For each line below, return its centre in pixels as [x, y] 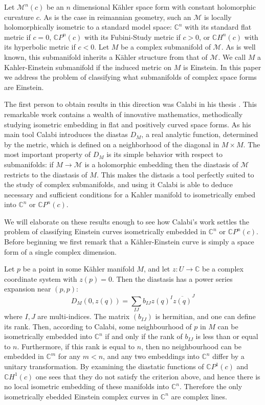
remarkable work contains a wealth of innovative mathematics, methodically [124, 114]
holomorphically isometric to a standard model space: [88, 27]
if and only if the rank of [144, 336]
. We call [232, 57]
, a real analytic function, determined [200, 134]
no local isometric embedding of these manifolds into [87, 386]
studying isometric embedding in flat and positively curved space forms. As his [128, 124]
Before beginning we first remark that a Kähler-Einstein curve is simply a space [129, 242]
